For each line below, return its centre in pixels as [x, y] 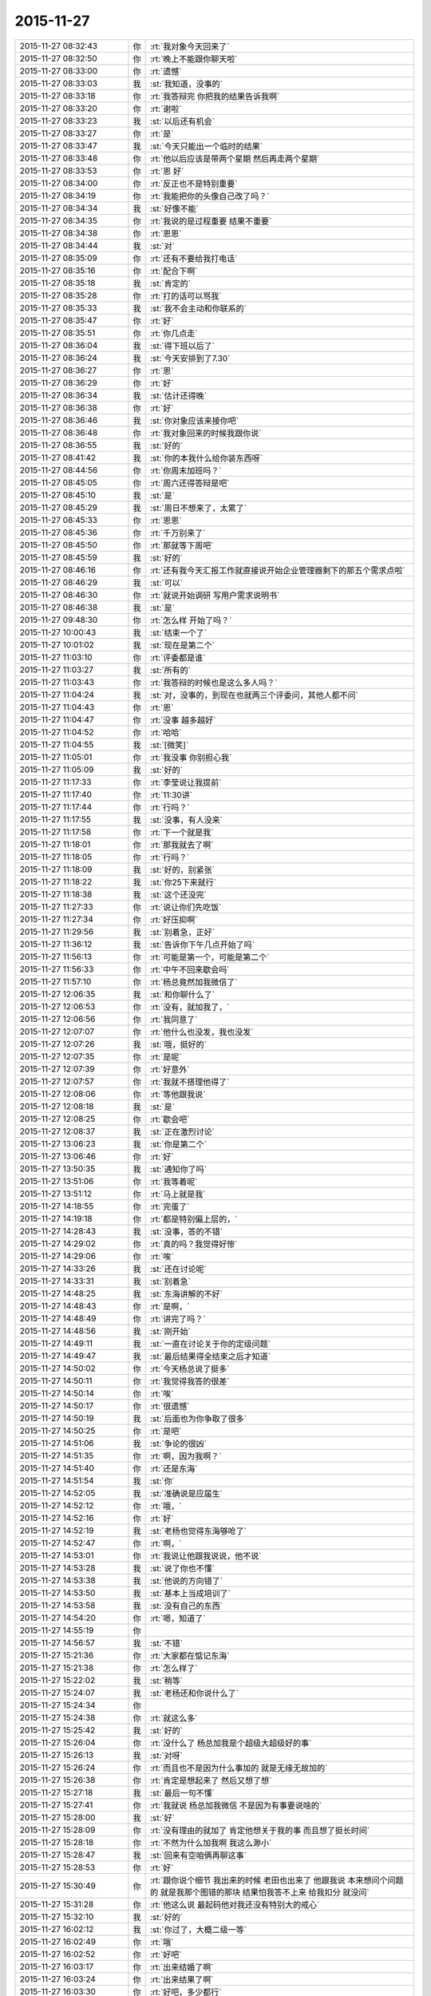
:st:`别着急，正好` [182, 932]
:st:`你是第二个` [178, 1144]
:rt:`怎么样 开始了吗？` [191, 620]
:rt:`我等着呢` [174, 1182]
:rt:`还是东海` [174, 1468]
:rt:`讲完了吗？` [178, 1319]
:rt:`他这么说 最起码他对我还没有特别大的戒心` [235, 1904]
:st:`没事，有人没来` [186, 820]
